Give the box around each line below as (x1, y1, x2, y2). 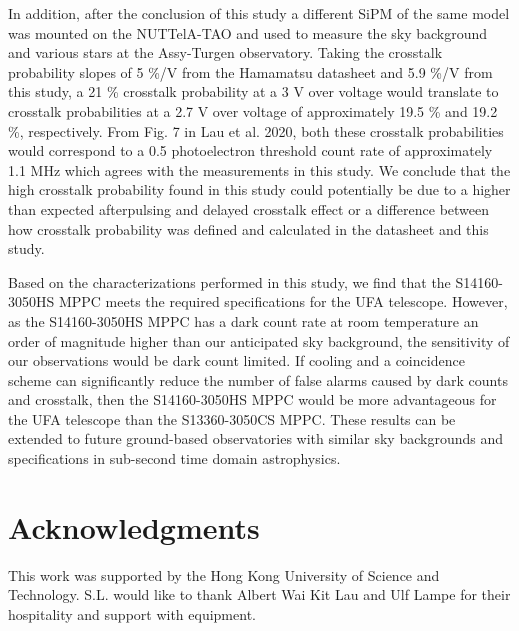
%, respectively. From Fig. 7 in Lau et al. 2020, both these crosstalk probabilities (8, 120, 504, 141)
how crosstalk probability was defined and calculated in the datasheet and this (8, 218, 489, 239)
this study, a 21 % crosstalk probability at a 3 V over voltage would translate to (8, 81, 499, 102)
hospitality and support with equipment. (8, 603, 256, 624)
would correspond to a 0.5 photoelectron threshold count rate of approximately (8, 140, 493, 161)
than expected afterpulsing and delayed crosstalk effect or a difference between (8, 198, 490, 219)
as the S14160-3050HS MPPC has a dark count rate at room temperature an (8, 310, 479, 331)
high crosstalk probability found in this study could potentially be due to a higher (8, 179, 511, 200)
